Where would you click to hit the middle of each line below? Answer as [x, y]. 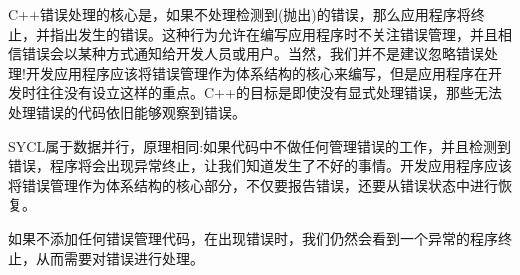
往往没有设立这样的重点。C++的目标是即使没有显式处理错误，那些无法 [268, 92]
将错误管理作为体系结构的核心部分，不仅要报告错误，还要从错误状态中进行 [253, 184]
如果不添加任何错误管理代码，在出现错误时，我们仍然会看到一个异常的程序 [253, 237]
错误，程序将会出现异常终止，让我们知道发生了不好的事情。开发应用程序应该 [260, 165]
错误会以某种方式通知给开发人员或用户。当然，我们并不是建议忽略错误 [252, 53]
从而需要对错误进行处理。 [119, 257]
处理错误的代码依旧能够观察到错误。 [127, 111]
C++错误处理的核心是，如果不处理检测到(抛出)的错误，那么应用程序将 [239, 14]
